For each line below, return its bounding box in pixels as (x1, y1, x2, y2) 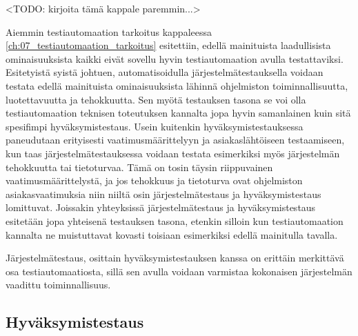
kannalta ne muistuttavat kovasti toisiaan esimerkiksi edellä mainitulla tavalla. (6, 227, 338, 241)
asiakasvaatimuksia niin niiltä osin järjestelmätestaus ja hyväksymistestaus (6, 186, 321, 201)
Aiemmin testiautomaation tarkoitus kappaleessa (6, 24, 212, 39)
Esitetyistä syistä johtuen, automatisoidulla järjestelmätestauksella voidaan (6, 65, 324, 79)
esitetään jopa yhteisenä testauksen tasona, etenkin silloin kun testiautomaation (6, 213, 344, 228)
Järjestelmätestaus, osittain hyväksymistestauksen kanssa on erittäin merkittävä (6, 250, 344, 265)
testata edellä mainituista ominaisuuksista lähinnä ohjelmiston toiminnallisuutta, (6, 78, 348, 92)
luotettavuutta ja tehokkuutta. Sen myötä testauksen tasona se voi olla (6, 92, 306, 106)
